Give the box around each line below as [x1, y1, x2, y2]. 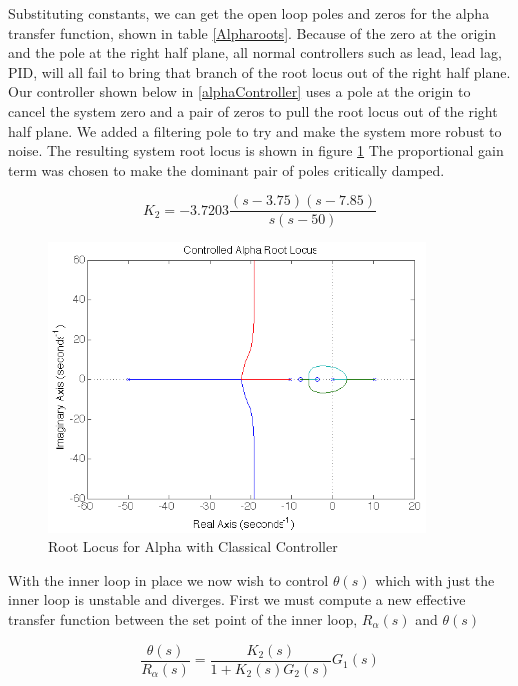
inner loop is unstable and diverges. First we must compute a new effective [8, 589, 466, 610]
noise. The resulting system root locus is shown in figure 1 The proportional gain [8, 140, 504, 161]
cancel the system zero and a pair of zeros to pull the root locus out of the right [8, 100, 498, 121]
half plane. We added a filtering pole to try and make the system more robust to [8, 120, 502, 141]
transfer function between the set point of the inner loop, [8, 609, 358, 629]
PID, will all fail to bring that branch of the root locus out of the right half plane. [8, 61, 511, 82]
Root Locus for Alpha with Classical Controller [48, 536, 338, 557]
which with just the [375, 569, 495, 590]
